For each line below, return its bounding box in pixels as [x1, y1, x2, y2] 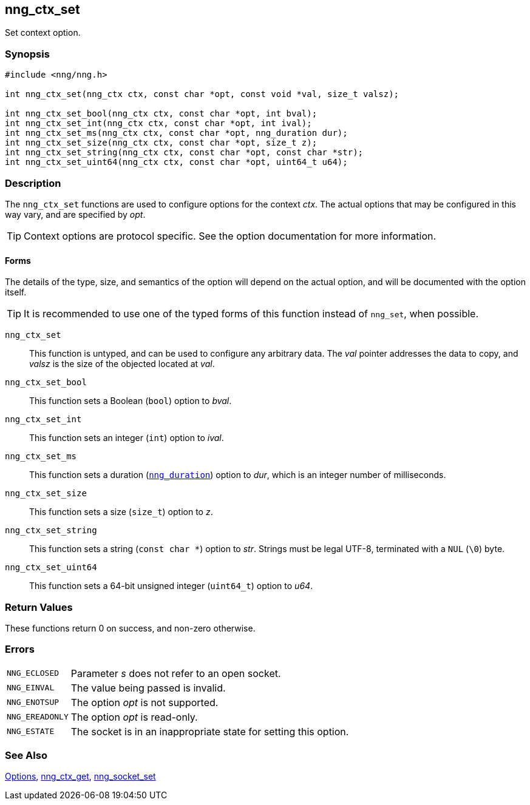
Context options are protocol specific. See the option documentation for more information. [24, 229, 437, 242]
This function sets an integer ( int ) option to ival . [29, 433, 224, 443]
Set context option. [5, 27, 81, 38]
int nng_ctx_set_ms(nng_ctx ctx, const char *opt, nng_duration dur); [5, 128, 348, 138]
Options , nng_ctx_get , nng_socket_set [5, 771, 156, 782]
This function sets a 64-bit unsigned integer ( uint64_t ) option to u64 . [29, 581, 313, 591]
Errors [5, 643, 35, 656]
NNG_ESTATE [7, 727, 55, 736]
